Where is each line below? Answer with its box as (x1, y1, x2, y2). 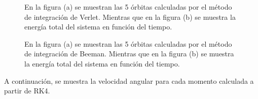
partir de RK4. (4, 85, 50, 96)
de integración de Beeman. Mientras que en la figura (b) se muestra (24, 48, 234, 59)
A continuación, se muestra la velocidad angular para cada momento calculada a (4, 75, 254, 86)
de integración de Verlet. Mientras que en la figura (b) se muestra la (24, 11, 236, 22)
